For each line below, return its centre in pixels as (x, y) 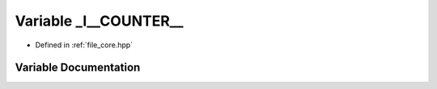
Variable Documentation (78, 68)
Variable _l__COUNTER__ (99, 21)
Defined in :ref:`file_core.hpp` (84, 45)
